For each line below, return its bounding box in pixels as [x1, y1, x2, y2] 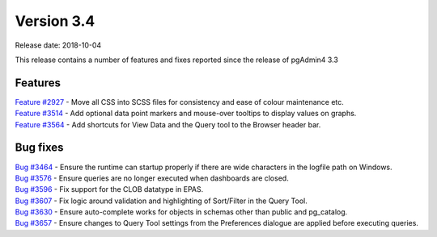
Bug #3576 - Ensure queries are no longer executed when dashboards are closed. [15, 173, 289, 183]
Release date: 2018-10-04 [15, 40, 102, 50]
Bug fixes [15, 141, 64, 155]
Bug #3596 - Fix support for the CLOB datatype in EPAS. [15, 185, 204, 194]
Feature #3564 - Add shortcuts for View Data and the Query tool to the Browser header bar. [15, 119, 321, 129]
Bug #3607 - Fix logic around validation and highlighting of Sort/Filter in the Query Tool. [15, 196, 308, 206]
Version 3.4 [15, 12, 95, 30]
